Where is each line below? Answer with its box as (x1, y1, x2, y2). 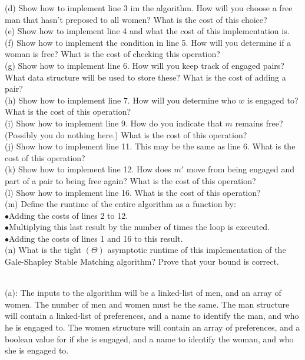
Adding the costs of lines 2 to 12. (9, 209, 128, 221)
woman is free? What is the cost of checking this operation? (5, 48, 220, 60)
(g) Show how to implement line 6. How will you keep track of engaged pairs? (5, 59, 284, 71)
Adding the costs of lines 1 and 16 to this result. (9, 232, 183, 244)
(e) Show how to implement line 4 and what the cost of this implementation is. (5, 25, 290, 37)
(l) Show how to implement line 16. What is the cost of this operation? (5, 186, 261, 198)
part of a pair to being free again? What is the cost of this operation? (5, 174, 256, 186)
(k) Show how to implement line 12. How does (5, 163, 171, 175)
